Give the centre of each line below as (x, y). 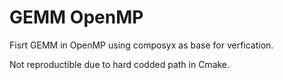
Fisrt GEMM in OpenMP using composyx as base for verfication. (141, 45)
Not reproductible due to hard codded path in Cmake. (120, 64)
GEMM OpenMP (76, 17)
